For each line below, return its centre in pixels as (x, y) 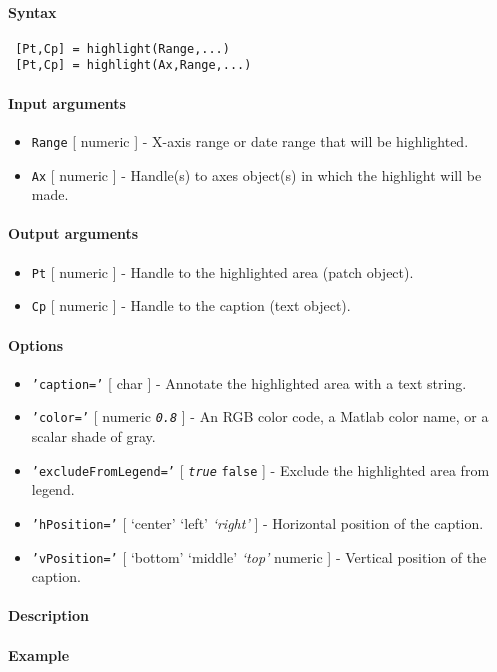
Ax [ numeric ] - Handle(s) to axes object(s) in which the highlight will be (256, 174)
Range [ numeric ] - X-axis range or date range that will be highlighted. (250, 140)
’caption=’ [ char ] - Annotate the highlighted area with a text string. (249, 382)
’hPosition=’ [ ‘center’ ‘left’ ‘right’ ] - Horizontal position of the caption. (257, 522)
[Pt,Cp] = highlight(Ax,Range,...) (133, 65)
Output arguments (73, 233)
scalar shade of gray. (93, 436)
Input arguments (67, 102)
